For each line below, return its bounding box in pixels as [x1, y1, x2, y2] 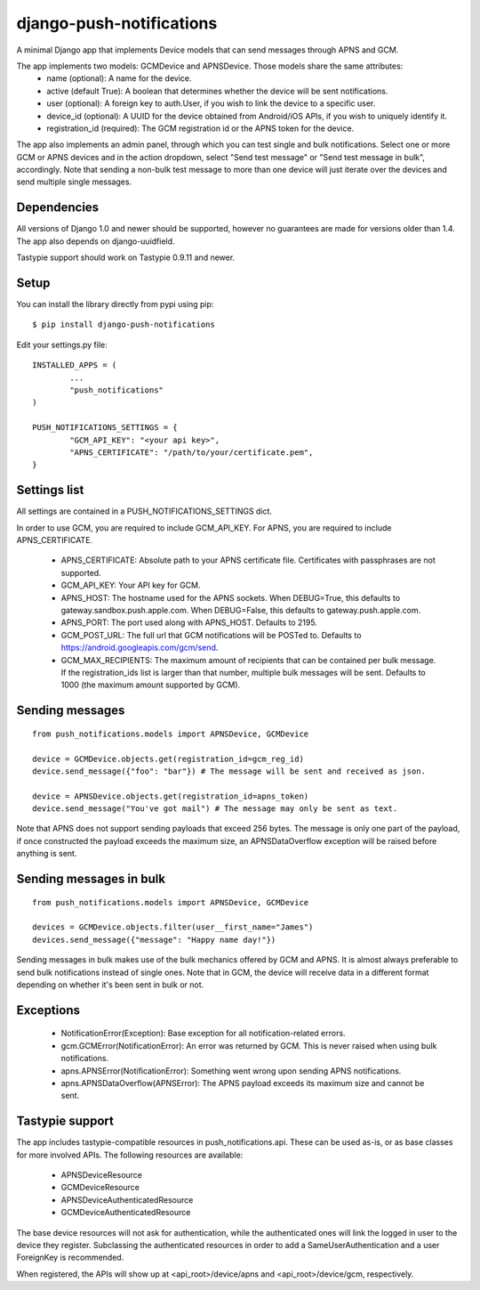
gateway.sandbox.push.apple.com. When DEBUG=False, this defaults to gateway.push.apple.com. [60, 604, 421, 615]
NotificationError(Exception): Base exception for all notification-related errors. [60, 1028, 346, 1039]
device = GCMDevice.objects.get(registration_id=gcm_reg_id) [32, 753, 304, 764]
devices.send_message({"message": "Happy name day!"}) [32, 935, 276, 945]
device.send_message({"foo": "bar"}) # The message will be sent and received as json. [32, 766, 427, 776]
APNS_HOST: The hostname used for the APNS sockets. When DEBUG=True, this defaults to [60, 592, 401, 603]
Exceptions [16, 1002, 80, 1018]
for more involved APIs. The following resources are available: [16, 1149, 244, 1160]
